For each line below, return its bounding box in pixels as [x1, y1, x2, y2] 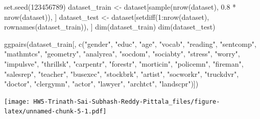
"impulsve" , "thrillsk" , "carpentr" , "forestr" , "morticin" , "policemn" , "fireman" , [4, 58, 244, 69]
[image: [4, 98, 30, 105]
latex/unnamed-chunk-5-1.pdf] [4, 108, 107, 115]
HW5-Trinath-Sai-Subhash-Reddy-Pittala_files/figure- [33, 98, 220, 105]
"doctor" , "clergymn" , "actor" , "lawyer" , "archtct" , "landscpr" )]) [4, 78, 199, 89]
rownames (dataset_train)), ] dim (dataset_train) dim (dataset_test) [4, 21, 216, 32]
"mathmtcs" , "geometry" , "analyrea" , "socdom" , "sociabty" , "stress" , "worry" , [4, 48, 240, 59]
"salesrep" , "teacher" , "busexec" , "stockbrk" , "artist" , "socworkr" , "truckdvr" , [4, 68, 239, 79]
